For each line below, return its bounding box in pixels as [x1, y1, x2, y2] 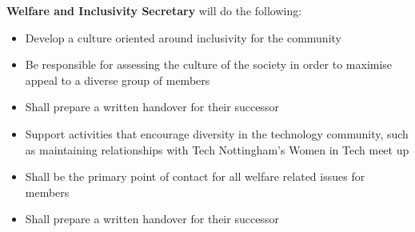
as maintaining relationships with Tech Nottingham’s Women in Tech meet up [25, 141, 409, 158]
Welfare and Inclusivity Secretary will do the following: [6, 2, 302, 18]
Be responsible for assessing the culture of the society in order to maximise [25, 56, 393, 73]
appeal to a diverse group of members [25, 71, 210, 88]
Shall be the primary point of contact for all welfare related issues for [25, 168, 365, 185]
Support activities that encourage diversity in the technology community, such [25, 125, 409, 142]
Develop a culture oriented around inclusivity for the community [25, 29, 341, 46]
